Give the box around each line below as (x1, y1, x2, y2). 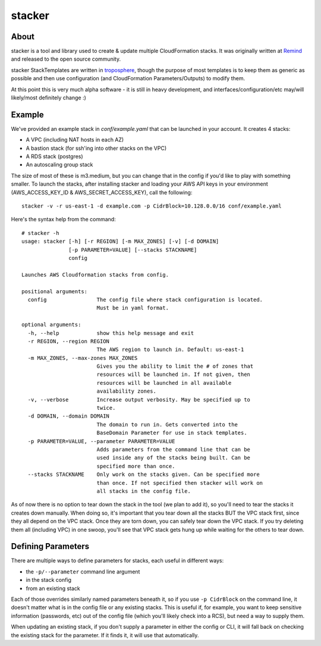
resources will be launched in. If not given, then (96, 371, 251, 378)
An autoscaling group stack (26, 161, 93, 168)
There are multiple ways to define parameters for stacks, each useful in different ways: (11, 557, 224, 565)
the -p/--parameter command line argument (26, 568, 140, 575)
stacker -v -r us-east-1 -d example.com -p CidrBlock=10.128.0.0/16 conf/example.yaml (21, 203, 282, 209)
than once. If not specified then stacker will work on (96, 479, 263, 486)
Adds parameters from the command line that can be (96, 446, 251, 453)
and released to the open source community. (11, 55, 121, 62)
